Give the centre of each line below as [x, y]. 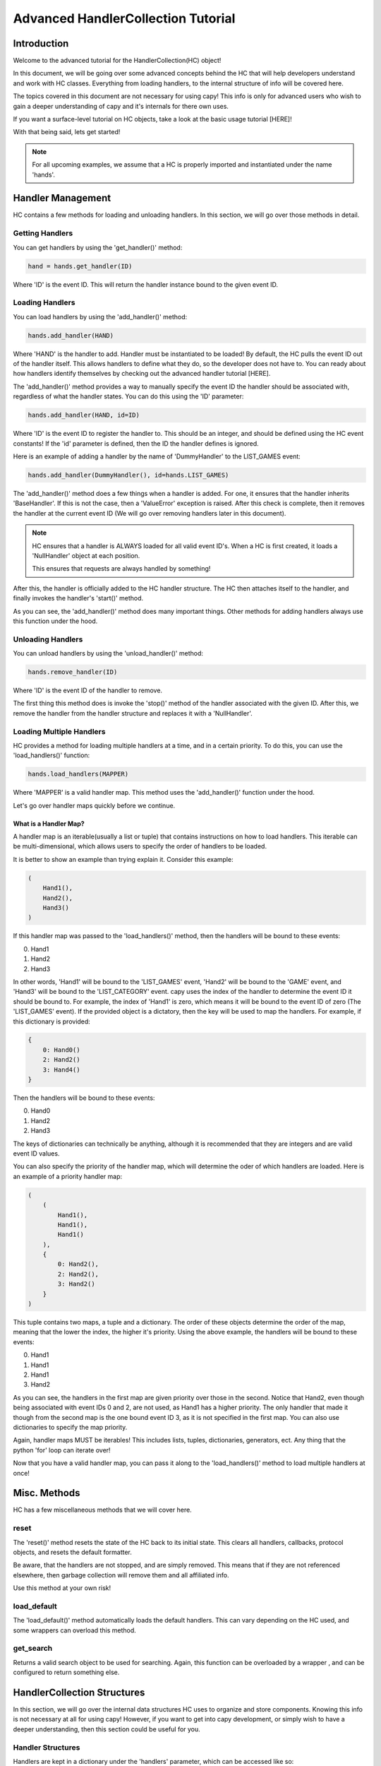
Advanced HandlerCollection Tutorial [124, 18]
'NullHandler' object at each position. [86, 555]
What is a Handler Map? [49, 824]
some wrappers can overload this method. [75, 1630]
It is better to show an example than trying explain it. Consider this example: [123, 859]
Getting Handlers [43, 233]
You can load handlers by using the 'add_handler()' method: [100, 316]
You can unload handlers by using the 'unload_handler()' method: [108, 653]
